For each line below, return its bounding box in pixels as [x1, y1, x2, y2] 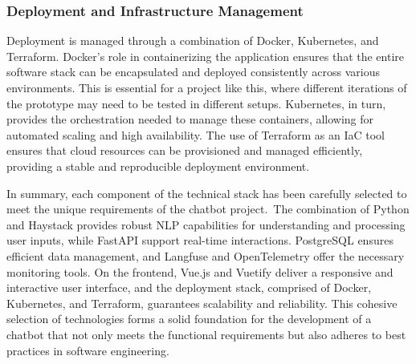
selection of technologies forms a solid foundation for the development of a [6, 310, 372, 327]
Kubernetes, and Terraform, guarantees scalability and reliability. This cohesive [6, 294, 398, 311]
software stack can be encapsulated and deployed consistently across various [6, 63, 381, 80]
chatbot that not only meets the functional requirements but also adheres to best [6, 326, 406, 342]
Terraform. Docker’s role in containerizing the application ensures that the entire [6, 47, 405, 64]
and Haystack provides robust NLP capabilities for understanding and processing [6, 216, 406, 233]
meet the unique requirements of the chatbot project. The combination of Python [6, 200, 410, 217]
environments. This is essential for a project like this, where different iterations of [6, 79, 407, 95]
